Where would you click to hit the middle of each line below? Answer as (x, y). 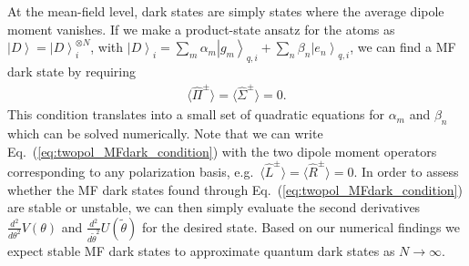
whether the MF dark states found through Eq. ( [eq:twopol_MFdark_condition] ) (235, 189)
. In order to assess (406, 172)
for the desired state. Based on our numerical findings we (301, 226)
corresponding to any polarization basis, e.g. (131, 172)
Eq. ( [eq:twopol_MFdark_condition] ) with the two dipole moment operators (222, 151)
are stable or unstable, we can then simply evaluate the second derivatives (214, 207)
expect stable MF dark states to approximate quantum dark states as (201, 251)
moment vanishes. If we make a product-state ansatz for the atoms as (201, 29)
